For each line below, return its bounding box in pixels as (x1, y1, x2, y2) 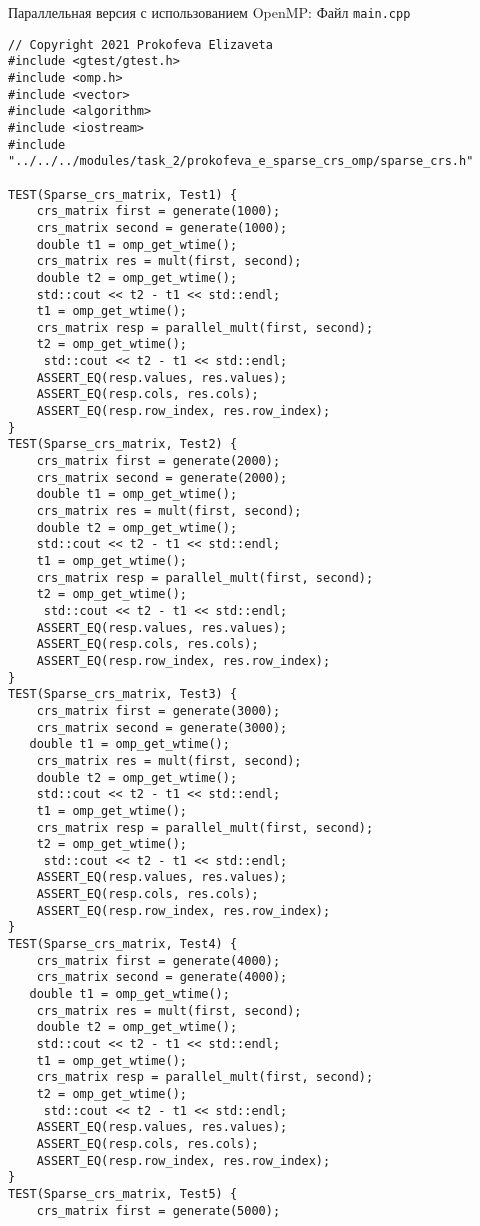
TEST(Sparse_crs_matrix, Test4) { (8, 937, 238, 952)
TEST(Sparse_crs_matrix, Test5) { (8, 1186, 238, 1201)
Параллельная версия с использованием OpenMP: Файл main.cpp (8, 2, 411, 22)
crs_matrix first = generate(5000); (36, 1203, 281, 1218)
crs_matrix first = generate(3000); (36, 703, 281, 718)
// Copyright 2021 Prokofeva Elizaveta (8, 37, 273, 52)
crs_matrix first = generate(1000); (36, 204, 281, 219)
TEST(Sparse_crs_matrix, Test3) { (8, 687, 238, 702)
